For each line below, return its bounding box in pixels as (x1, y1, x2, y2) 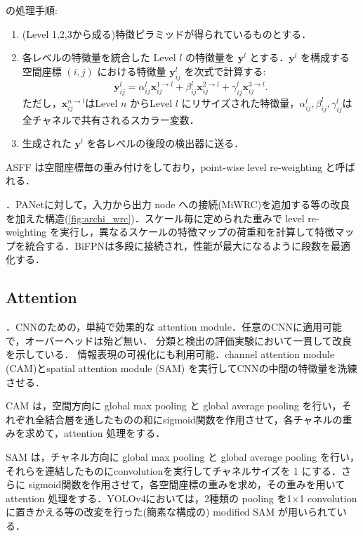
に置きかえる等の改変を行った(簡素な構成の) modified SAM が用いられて (6, 504, 337, 519)
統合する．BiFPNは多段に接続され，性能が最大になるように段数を (25, 238, 331, 253)
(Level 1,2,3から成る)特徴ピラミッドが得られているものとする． (22, 26, 312, 41)
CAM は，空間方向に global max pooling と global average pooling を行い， (6, 398, 342, 413)
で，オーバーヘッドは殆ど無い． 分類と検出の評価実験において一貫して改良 (6, 333, 352, 347)
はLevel (85, 95, 118, 110)
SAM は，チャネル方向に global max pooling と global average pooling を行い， (6, 449, 359, 464)
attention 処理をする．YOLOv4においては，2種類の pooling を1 (6, 490, 292, 505)
